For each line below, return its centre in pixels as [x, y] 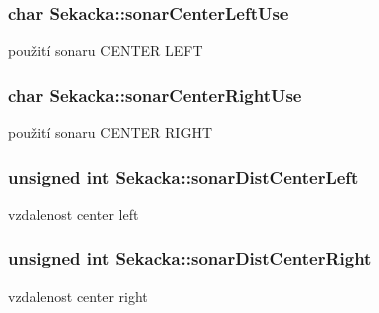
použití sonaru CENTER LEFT [105, 50]
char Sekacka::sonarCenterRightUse [155, 94]
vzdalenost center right [78, 295]
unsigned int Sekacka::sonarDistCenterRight [190, 258]
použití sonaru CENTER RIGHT [110, 132]
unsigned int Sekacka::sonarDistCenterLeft [183, 176]
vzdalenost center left [73, 213]
